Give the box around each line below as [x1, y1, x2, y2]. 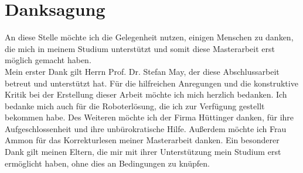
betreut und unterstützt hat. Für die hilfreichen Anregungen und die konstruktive [5, 77, 298, 89]
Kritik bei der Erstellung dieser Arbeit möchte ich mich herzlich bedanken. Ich [5, 88, 287, 101]
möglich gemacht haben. [5, 54, 91, 66]
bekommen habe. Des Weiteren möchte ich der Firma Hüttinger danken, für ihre [5, 111, 294, 123]
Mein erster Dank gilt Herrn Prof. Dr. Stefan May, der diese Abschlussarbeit [5, 65, 280, 77]
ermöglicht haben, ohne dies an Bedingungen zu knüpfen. [5, 157, 210, 169]
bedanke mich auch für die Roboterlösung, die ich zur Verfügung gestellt [5, 99, 265, 112]
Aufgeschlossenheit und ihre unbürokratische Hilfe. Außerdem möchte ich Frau [5, 122, 287, 134]
